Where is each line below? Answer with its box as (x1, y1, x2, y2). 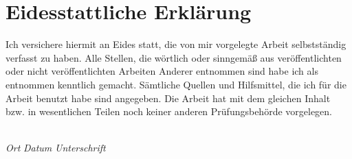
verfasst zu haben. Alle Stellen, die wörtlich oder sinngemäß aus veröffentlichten (5, 50, 342, 64)
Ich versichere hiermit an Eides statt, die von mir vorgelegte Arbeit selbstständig (5, 37, 346, 51)
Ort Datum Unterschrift (5, 140, 106, 155)
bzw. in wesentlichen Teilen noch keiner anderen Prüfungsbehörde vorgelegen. (5, 104, 333, 119)
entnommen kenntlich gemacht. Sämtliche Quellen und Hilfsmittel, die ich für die (5, 77, 346, 91)
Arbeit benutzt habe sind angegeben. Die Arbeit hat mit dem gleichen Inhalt (5, 90, 331, 105)
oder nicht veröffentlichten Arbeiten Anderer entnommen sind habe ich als (5, 64, 318, 78)
